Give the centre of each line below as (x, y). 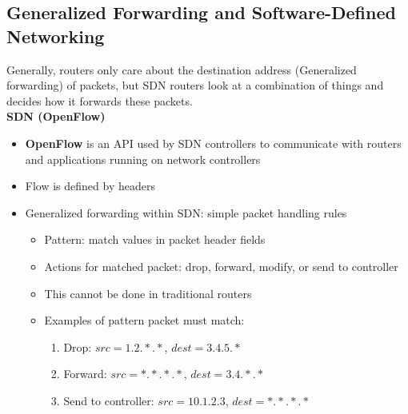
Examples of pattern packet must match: (144, 320)
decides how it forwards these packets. (100, 100)
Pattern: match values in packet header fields (155, 239)
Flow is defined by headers (90, 186)
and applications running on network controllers (143, 159)
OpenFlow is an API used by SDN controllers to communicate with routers (213, 143)
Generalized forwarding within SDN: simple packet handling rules (186, 212)
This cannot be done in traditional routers (148, 293)
